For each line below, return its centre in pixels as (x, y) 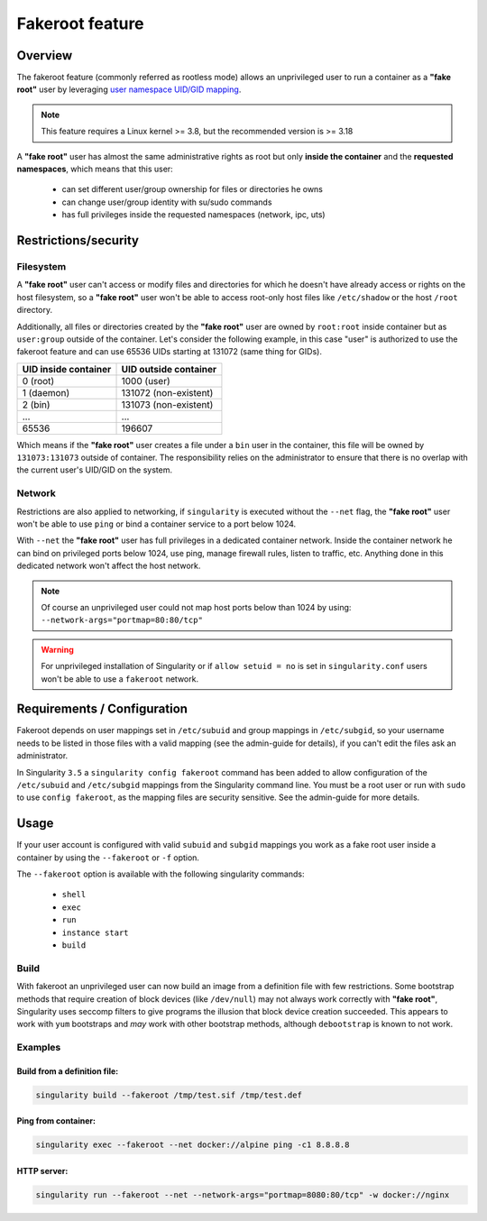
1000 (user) (146, 381)
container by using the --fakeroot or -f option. (108, 858)
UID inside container (67, 369)
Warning (57, 649)
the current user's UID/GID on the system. (95, 470)
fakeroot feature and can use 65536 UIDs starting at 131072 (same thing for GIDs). (169, 352)
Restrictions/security (78, 240)
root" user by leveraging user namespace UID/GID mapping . (129, 89)
